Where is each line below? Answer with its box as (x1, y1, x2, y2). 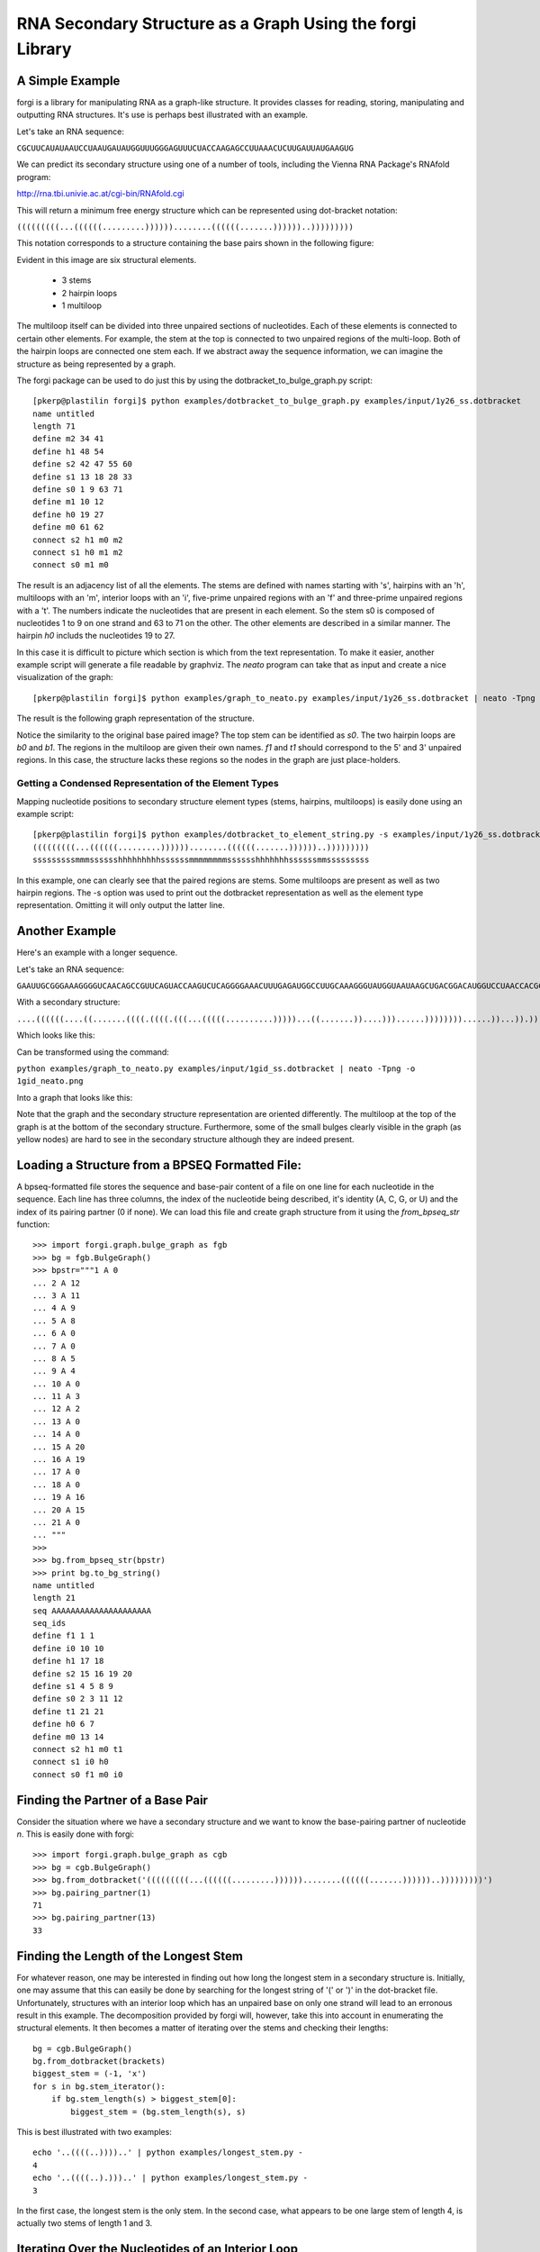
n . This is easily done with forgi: (16, 1829, 135, 1839)
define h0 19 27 (32, 509, 104, 520)
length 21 (32, 1593, 76, 1603)
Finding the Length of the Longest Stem (16, 1948, 243, 1964)
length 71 (32, 422, 76, 431)
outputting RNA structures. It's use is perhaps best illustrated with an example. (16, 109, 309, 121)
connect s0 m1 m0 (32, 559, 109, 570)
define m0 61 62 (32, 522, 104, 532)
